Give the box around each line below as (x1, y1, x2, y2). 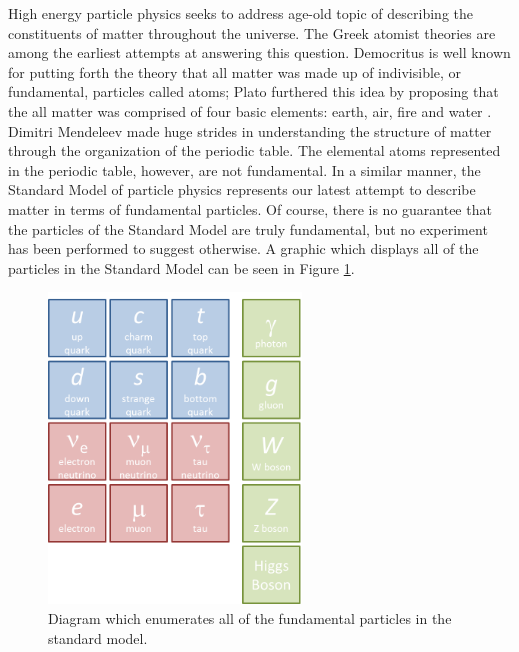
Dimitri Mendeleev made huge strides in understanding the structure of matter (8, 120, 492, 141)
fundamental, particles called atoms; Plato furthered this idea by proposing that (8, 81, 499, 102)
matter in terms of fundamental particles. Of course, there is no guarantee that (8, 198, 492, 219)
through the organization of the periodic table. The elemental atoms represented (8, 140, 501, 161)
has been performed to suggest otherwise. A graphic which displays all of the (8, 238, 479, 259)
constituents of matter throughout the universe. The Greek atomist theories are (8, 22, 496, 43)
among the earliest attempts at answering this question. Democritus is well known (8, 42, 511, 63)
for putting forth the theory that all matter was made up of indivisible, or (8, 61, 462, 82)
